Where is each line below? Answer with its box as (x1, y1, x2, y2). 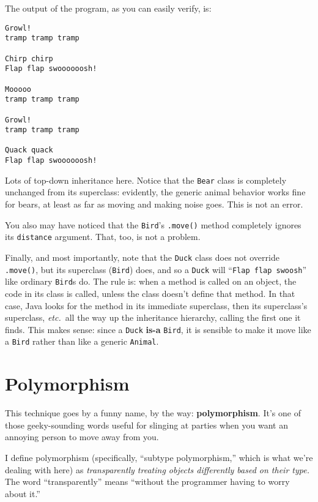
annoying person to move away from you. (5, 430, 159, 443)
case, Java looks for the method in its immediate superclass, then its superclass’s (5, 299, 308, 312)
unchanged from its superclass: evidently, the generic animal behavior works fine (5, 185, 306, 198)
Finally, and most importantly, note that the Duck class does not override (5, 250, 279, 263)
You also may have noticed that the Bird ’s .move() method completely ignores (5, 218, 301, 231)
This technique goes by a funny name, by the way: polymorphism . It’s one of (5, 406, 301, 419)
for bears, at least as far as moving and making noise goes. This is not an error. (5, 198, 303, 211)
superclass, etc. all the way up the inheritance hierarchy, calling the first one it (5, 311, 301, 324)
